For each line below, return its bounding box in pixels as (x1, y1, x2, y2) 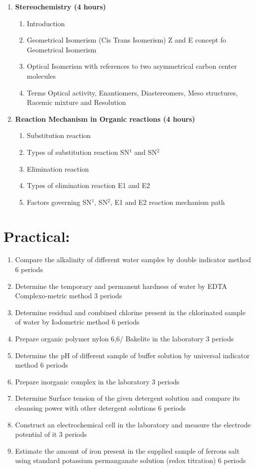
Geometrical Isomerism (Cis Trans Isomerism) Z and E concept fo (27, 35, 226, 45)
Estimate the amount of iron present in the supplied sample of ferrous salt (15, 445, 240, 456)
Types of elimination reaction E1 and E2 (27, 180, 150, 190)
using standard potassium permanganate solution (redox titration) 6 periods (15, 455, 246, 466)
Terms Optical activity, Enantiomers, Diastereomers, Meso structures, (27, 87, 238, 97)
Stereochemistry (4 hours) (15, 1, 106, 11)
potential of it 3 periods (15, 429, 87, 439)
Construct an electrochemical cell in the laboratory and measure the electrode (15, 419, 251, 429)
